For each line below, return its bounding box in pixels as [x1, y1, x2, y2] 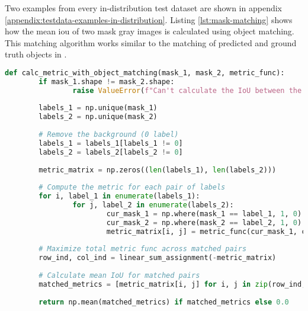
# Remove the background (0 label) [38, 130, 179, 139]
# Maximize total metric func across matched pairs [38, 245, 247, 254]
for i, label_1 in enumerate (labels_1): [38, 192, 200, 201]
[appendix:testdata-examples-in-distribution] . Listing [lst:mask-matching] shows [5, 13, 293, 25]
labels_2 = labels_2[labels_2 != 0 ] [38, 148, 183, 156]
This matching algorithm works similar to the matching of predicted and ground [5, 36, 297, 49]
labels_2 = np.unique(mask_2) [38, 113, 158, 121]
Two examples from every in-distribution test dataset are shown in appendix [5, 2, 282, 14]
